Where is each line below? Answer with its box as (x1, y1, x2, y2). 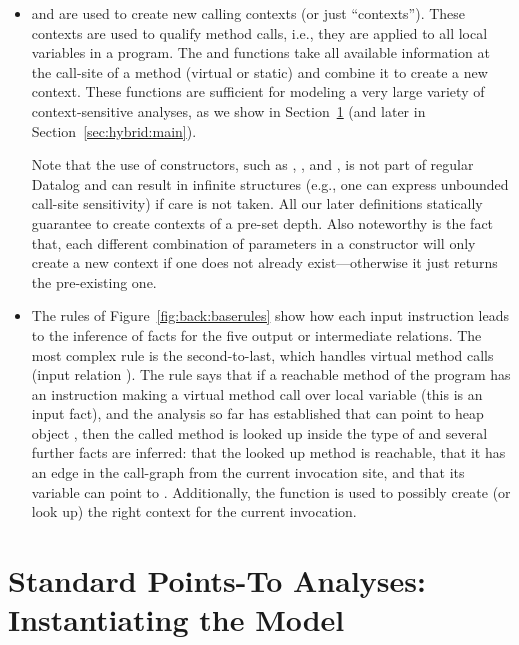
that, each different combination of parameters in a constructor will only (31, 232, 476, 253)
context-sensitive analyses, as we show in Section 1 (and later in (31, 100, 426, 121)
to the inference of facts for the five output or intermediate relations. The (31, 324, 482, 345)
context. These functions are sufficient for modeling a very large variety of (31, 81, 485, 102)
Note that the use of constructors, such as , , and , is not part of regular (31, 154, 474, 175)
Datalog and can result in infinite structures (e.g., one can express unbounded (31, 173, 509, 194)
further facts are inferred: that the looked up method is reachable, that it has (31, 442, 506, 463)
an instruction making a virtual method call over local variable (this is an (31, 383, 483, 404)
